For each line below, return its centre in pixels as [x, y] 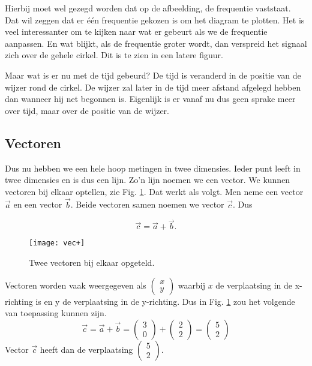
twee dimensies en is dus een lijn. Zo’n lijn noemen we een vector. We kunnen [148, 180]
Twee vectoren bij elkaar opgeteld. [92, 262]
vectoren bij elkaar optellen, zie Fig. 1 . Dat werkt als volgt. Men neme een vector [154, 191]
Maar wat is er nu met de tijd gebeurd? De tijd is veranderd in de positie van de [153, 75]
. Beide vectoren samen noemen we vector [147, 204]
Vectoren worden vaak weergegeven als [76, 285]
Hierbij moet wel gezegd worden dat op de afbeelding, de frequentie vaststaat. [148, 8]
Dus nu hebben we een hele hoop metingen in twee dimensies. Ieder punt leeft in [153, 168]
